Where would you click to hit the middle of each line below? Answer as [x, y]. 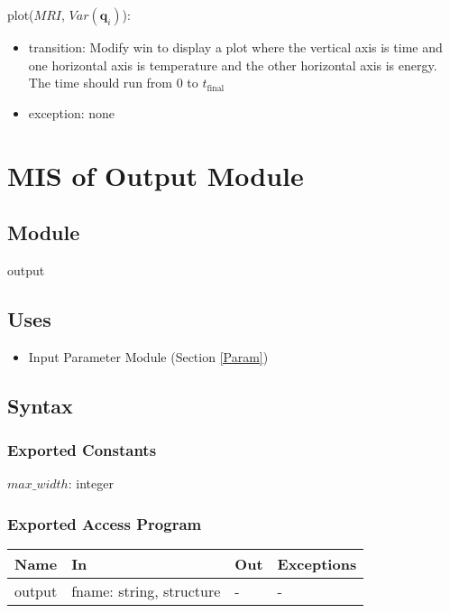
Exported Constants [82, 450]
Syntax [40, 405]
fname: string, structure [146, 591]
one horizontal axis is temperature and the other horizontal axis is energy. [233, 65]
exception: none [72, 112]
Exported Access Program [105, 523]
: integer [91, 483]
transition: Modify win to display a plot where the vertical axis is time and [235, 47]
